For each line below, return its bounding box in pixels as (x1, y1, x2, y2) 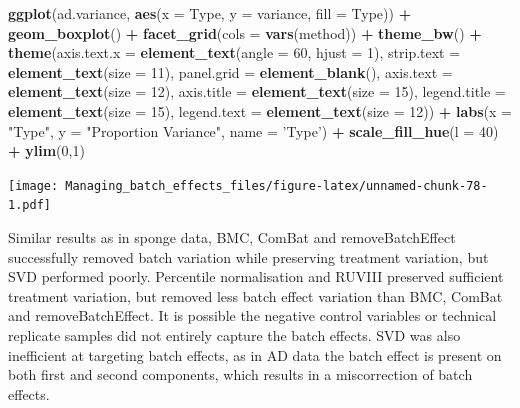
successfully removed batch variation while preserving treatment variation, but (8, 246, 489, 267)
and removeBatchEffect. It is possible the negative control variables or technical (8, 305, 497, 326)
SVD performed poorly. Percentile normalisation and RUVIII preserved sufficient (8, 266, 504, 287)
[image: (8, 178, 59, 193)
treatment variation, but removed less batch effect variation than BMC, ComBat (8, 285, 503, 306)
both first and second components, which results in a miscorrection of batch (8, 364, 473, 385)
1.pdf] (8, 198, 51, 213)
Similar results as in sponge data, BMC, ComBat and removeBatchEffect (8, 227, 456, 248)
